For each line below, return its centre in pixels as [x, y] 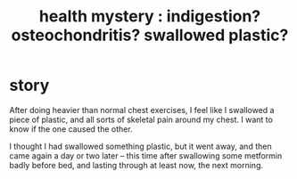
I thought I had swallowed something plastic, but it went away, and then [140, 146]
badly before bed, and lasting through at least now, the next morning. [136, 165]
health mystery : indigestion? [150, 16]
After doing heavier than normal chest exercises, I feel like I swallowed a [142, 110]
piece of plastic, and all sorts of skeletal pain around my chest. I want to [141, 119]
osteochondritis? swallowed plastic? [150, 35]
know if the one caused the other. [71, 129]
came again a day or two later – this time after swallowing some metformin [146, 155]
